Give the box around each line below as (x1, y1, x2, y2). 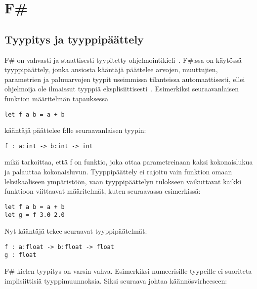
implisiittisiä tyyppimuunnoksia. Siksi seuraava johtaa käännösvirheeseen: (4, 275, 227, 286)
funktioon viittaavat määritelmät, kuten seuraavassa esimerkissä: (4, 186, 201, 196)
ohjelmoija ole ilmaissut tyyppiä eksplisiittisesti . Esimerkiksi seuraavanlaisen (4, 83, 239, 94)
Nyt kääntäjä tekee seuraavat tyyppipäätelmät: (4, 226, 147, 236)
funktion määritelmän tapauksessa (4, 93, 108, 103)
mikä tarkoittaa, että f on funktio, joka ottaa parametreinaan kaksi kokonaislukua (4, 157, 253, 167)
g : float (4, 251, 37, 259)
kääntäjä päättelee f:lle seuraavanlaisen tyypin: (4, 125, 146, 135)
